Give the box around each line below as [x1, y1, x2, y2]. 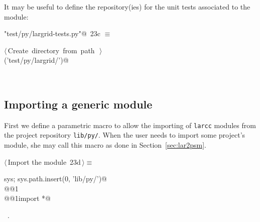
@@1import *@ [4, 193, 51, 203]
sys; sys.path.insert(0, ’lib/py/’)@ [4, 173, 107, 184]
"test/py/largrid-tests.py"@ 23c [4, 28, 101, 39]
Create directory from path [8, 45, 95, 55]
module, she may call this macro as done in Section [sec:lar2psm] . [4, 140, 206, 150]
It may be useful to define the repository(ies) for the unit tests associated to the [4, 2, 250, 12]
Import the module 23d [8, 156, 81, 167]
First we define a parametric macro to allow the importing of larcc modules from [4, 120, 256, 130]
